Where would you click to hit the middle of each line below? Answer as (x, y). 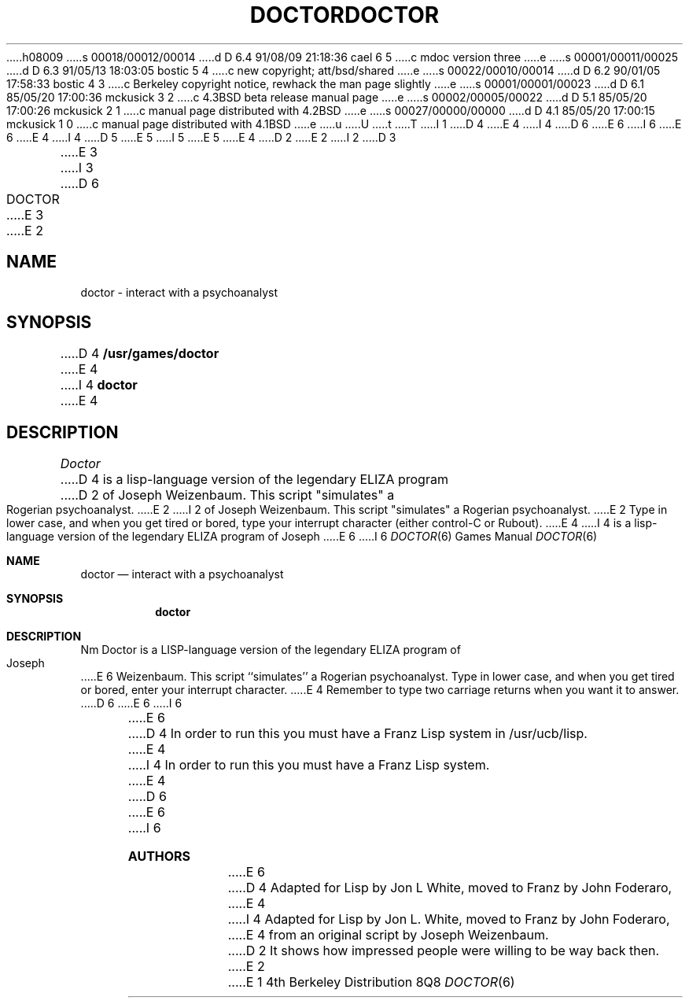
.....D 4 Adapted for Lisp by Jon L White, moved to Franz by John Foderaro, (450, 888)
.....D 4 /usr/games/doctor (140, 354)
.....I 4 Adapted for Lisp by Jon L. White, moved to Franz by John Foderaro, (449, 919)
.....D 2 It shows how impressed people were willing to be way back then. (444, 951)
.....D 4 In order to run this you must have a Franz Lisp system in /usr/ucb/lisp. (357, 734)
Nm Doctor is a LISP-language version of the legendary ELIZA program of (271, 650)
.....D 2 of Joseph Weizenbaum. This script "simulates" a (227, 495)
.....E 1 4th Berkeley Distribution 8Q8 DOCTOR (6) (371, 982)
